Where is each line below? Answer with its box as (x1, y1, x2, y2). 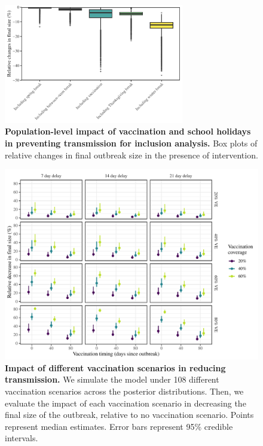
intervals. (5, 432, 38, 444)
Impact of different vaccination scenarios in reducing (5, 361, 226, 374)
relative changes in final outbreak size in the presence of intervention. (5, 148, 258, 161)
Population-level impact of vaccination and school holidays (5, 125, 251, 138)
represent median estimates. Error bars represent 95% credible (5, 420, 233, 432)
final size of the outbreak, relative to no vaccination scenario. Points (5, 408, 254, 421)
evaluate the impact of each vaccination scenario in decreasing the (5, 396, 246, 409)
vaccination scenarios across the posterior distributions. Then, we (5, 385, 244, 398)
